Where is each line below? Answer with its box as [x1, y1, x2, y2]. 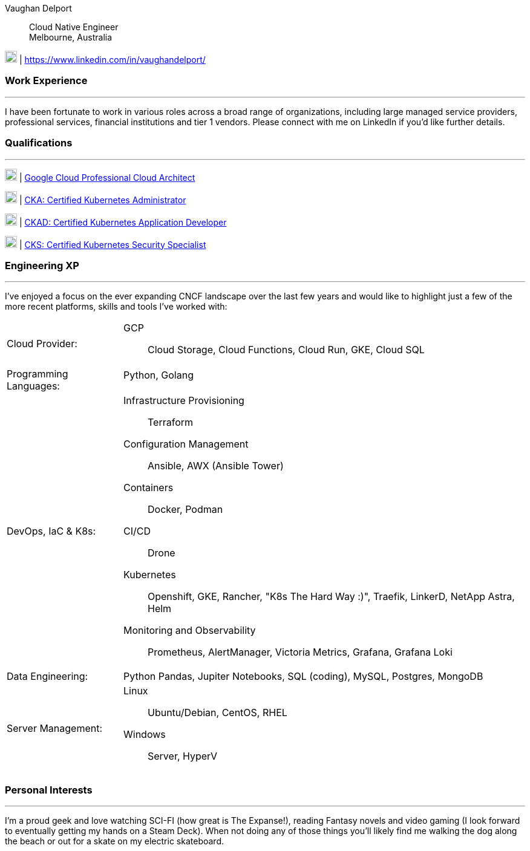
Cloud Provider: [7, 337, 77, 350]
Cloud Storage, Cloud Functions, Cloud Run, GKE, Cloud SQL [148, 344, 425, 356]
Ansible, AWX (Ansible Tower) [148, 460, 284, 472]
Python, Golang [123, 369, 194, 382]
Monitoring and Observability [123, 624, 256, 637]
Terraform [148, 416, 194, 429]
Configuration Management [123, 438, 249, 451]
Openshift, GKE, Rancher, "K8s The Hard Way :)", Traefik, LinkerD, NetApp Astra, [148, 590, 515, 603]
